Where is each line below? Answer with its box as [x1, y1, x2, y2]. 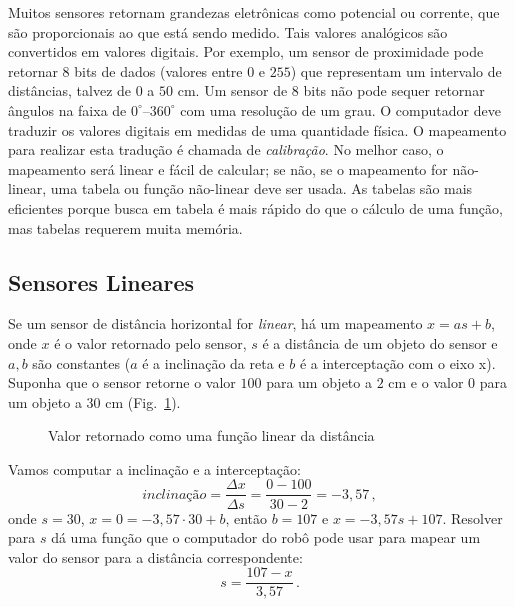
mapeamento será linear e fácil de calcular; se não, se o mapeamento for [8, 158, 448, 179]
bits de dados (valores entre [74, 60, 243, 81]
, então [225, 507, 268, 528]
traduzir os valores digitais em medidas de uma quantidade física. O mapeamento [8, 119, 507, 140]
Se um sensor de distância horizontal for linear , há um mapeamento [8, 313, 423, 334]
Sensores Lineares [8, 266, 195, 297]
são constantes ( [32, 352, 131, 373]
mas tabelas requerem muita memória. [8, 217, 243, 238]
